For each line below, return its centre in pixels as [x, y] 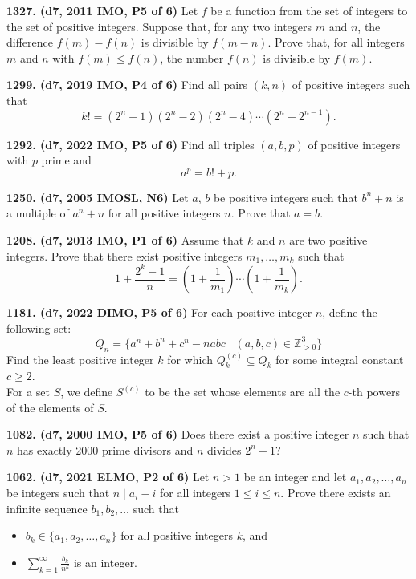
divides [224, 449]
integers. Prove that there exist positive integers [124, 255]
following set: [39, 328]
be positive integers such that [285, 197]
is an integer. [106, 562]
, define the [350, 312]
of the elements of [50, 407]
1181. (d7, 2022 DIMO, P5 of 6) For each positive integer [159, 312]
